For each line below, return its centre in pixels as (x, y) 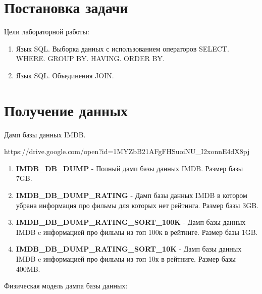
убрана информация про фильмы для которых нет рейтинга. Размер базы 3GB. (137, 205)
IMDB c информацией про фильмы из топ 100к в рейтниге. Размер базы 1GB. (137, 232)
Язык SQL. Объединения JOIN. (65, 75)
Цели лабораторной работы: (47, 32)
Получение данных (66, 110)
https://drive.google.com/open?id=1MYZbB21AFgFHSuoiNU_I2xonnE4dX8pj (127, 151)
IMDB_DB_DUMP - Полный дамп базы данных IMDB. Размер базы (129, 168)
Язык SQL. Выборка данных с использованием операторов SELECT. (122, 48)
